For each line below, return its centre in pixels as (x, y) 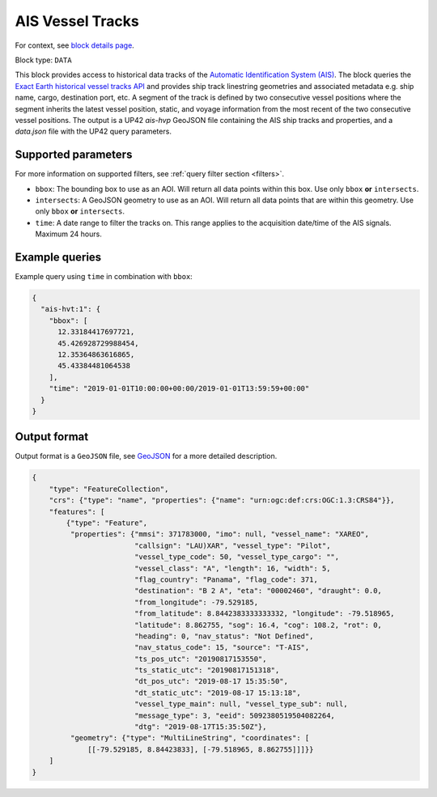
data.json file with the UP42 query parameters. (93, 131)
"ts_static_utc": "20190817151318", (207, 670)
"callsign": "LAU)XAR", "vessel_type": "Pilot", (232, 545)
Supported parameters (74, 155)
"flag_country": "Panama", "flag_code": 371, (226, 579)
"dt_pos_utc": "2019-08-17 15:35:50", (211, 681)
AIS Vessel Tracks (77, 21)
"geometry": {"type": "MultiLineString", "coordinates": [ (190, 738)
